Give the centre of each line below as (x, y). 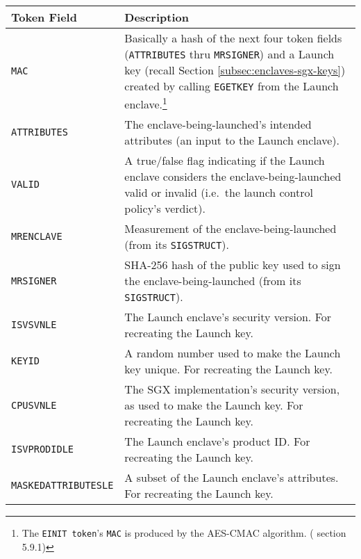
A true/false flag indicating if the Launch (225, 161)
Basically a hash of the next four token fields (233, 38)
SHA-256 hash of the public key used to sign (233, 265)
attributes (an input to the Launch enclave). (232, 140)
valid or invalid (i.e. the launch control (219, 193)
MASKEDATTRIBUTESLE (62, 486)
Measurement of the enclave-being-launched (230, 229)
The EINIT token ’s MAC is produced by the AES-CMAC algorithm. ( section (184, 533)
